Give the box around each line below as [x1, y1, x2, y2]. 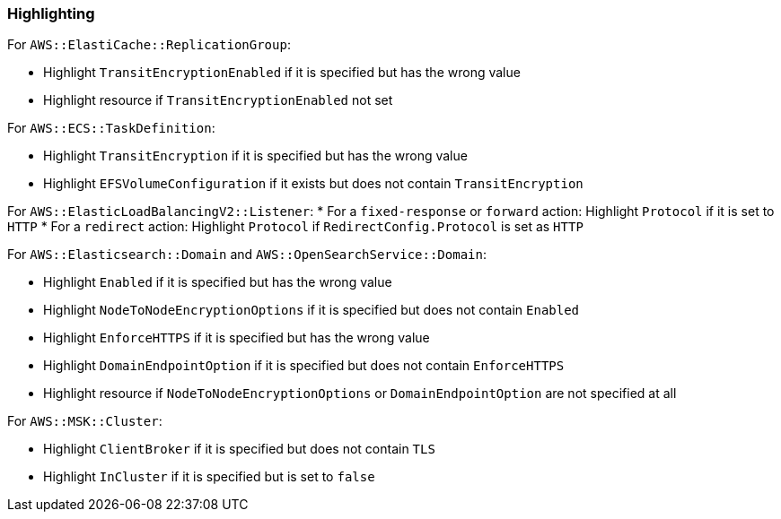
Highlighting [7, 4, 95, 22]
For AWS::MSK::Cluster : [7, 413, 162, 429]
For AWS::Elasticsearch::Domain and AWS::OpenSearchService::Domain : [7, 247, 487, 263]
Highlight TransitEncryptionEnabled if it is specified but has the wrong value [43, 65, 521, 81]
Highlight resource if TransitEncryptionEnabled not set [43, 92, 393, 108]
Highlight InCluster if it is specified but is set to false [43, 469, 375, 485]
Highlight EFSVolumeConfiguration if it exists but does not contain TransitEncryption [43, 176, 584, 192]
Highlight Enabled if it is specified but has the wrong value [43, 274, 392, 290]
